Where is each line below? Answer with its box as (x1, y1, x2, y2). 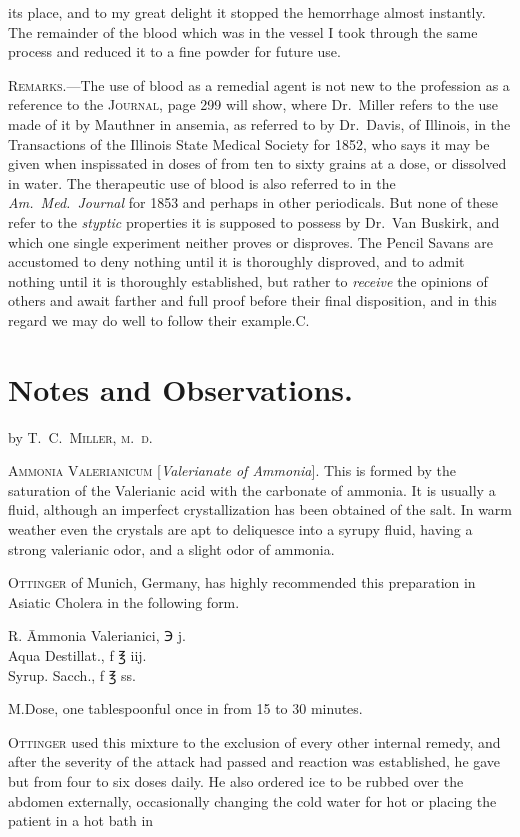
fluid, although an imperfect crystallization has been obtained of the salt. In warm (8, 499, 512, 520)
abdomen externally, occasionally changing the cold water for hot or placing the (8, 790, 497, 811)
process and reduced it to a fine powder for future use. (8, 41, 341, 62)
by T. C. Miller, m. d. (8, 426, 153, 447)
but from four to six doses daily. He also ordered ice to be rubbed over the (8, 770, 464, 791)
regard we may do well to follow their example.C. (8, 309, 310, 330)
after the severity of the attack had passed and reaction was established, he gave (8, 751, 501, 772)
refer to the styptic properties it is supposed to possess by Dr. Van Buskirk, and (8, 211, 500, 232)
